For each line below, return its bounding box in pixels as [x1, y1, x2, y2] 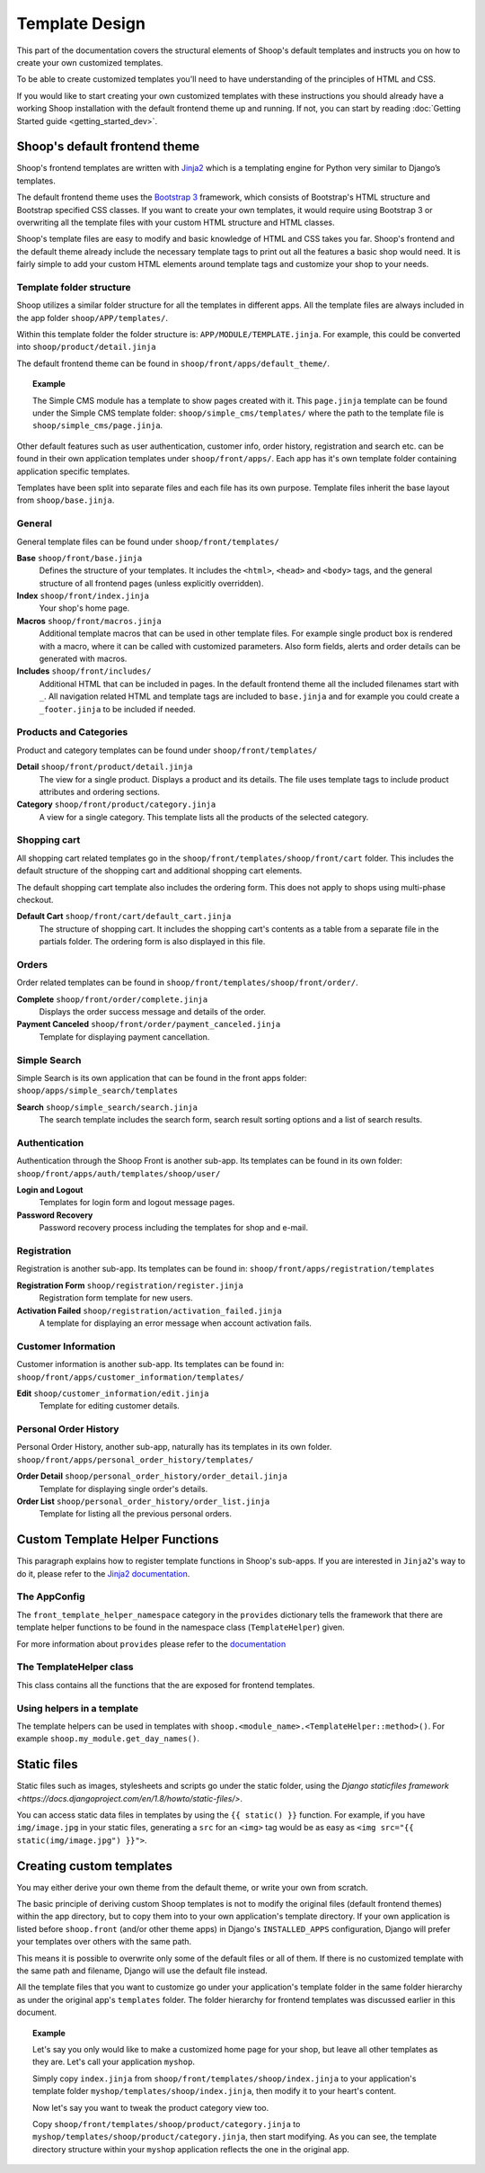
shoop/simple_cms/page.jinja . [32, 420, 163, 431]
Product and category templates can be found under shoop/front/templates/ [16, 745, 318, 756]
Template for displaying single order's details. [39, 1483, 208, 1494]
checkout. [16, 894, 54, 905]
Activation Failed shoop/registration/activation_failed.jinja [16, 1305, 283, 1316]
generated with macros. [39, 653, 128, 665]
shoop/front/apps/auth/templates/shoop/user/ [16, 1168, 221, 1178]
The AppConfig [16, 1590, 85, 1603]
